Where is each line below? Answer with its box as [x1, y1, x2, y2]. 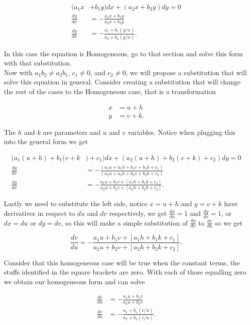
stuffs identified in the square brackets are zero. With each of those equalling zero [4, 267, 247, 277]
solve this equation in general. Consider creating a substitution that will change [4, 77, 241, 87]
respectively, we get [109, 208, 167, 218]
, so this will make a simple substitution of [61, 217, 188, 227]
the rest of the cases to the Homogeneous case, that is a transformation [4, 86, 216, 97]
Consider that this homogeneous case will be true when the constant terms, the [4, 257, 240, 267]
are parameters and [43, 127, 101, 137]
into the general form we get [4, 136, 88, 146]
